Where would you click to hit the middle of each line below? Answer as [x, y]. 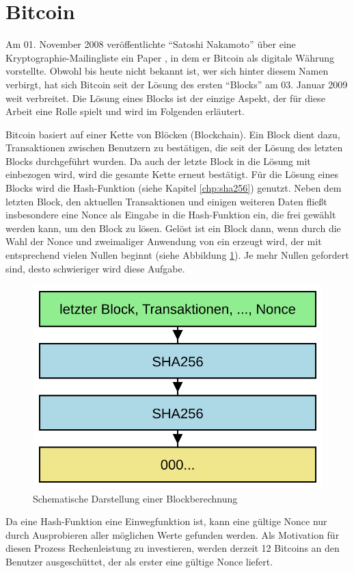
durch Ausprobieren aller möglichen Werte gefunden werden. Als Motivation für [173, 534]
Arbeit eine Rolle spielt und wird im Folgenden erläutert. [125, 111]
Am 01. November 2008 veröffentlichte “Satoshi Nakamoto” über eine [151, 44]
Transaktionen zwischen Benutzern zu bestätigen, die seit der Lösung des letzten [174, 148]
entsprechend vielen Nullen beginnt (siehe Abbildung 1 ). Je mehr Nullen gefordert [177, 255]
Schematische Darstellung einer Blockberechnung [135, 498]
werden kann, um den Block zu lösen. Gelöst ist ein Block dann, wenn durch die [173, 228]
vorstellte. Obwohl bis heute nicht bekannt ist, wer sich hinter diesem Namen [167, 71]
